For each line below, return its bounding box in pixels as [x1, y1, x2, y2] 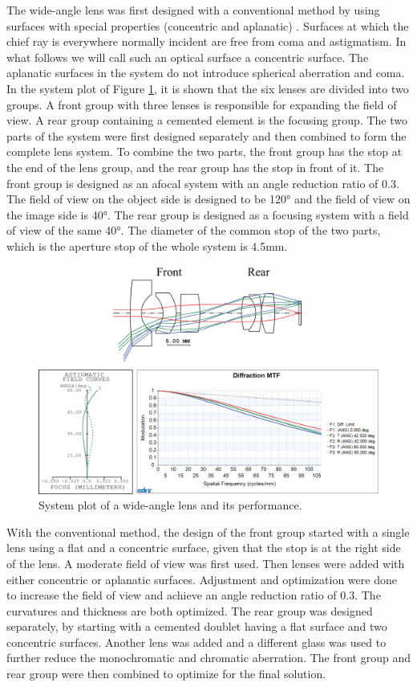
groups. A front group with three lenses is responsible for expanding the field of [6, 96, 397, 112]
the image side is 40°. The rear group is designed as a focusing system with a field [6, 206, 409, 223]
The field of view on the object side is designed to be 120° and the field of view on [6, 190, 411, 207]
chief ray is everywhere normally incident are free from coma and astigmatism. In [6, 33, 407, 50]
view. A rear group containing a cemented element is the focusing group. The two [6, 112, 407, 129]
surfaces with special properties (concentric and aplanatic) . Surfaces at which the [6, 17, 409, 34]
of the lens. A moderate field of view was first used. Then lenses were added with [6, 554, 405, 571]
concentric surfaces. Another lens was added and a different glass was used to [6, 633, 387, 650]
